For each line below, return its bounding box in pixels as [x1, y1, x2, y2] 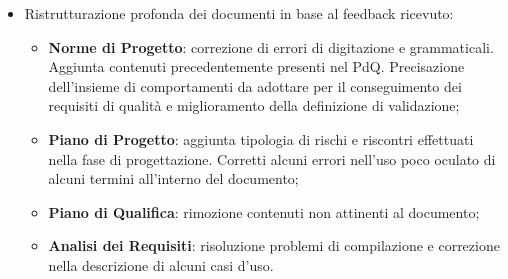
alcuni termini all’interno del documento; [48, 168, 299, 189]
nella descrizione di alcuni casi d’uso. [48, 254, 274, 275]
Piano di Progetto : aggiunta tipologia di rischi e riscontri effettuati [48, 128, 474, 149]
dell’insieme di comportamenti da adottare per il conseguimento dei [48, 75, 462, 96]
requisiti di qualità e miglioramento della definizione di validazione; [48, 95, 460, 116]
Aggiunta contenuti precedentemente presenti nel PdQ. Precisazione [48, 56, 465, 77]
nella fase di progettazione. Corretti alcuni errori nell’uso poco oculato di [48, 148, 496, 169]
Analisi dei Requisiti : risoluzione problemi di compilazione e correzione [48, 235, 500, 256]
